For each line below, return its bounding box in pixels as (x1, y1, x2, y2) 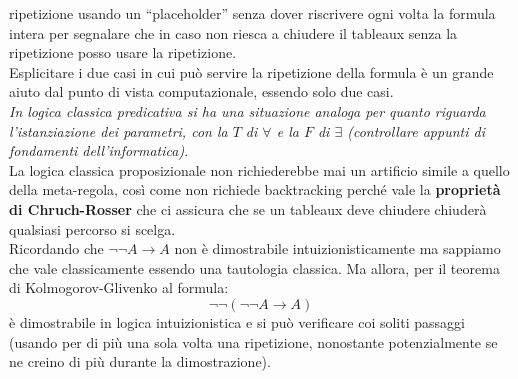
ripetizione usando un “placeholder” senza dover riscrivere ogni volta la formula (9, 3, 496, 23)
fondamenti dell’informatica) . (9, 140, 189, 161)
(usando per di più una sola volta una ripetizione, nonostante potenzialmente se (9, 331, 498, 352)
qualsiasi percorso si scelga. (9, 218, 176, 239)
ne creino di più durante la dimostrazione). (9, 351, 271, 372)
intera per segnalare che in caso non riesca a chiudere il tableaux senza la (9, 22, 458, 43)
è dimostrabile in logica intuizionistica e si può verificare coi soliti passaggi (9, 311, 465, 332)
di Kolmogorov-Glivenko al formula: (9, 277, 229, 298)
